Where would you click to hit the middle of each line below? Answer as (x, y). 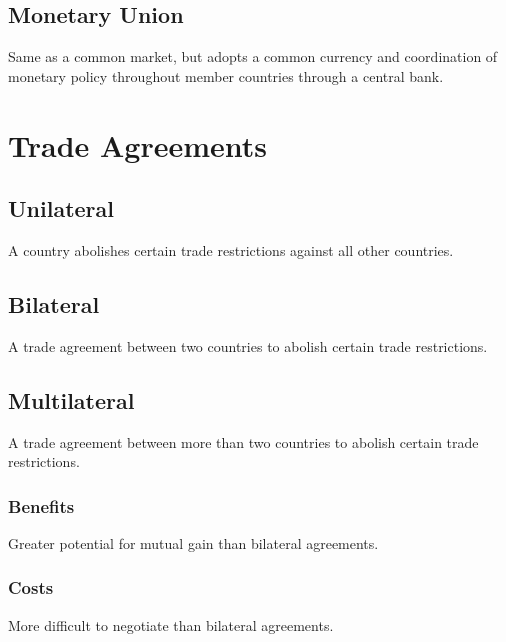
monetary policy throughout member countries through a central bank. (226, 75)
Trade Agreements (138, 144)
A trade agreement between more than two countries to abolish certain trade (243, 441)
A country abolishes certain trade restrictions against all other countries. (231, 249)
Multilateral (71, 399)
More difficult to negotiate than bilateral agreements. (171, 624)
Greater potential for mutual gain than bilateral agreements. (193, 542)
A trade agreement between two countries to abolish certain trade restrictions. (248, 345)
